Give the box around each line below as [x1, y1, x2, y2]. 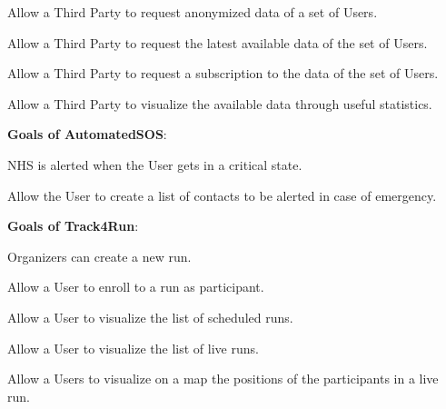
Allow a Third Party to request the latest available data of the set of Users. [7, 33, 428, 52]
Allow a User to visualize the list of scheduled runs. [7, 307, 293, 326]
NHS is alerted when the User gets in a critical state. [7, 155, 302, 174]
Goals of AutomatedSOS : [7, 125, 167, 144]
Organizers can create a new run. [7, 246, 192, 265]
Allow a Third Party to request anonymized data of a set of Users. [7, 3, 378, 21]
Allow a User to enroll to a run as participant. [7, 277, 264, 296]
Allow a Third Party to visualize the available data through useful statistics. [7, 94, 432, 113]
